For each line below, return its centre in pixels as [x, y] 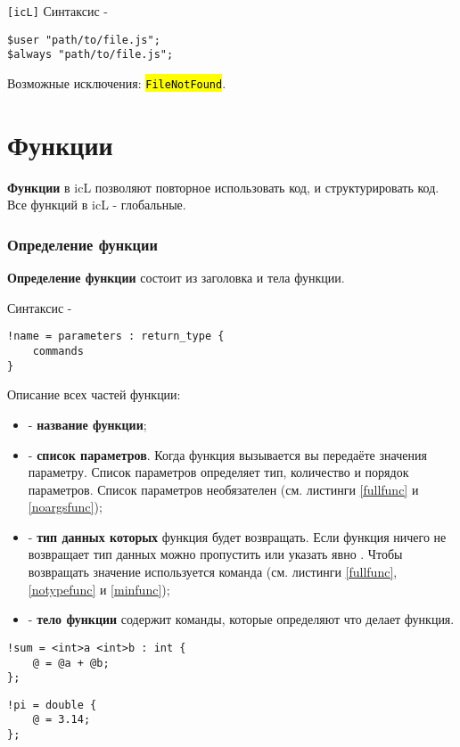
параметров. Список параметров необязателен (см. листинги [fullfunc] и [223, 489]
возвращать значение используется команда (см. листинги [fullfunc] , [213, 572]
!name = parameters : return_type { [116, 337]
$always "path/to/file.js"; [90, 55]
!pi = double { [52, 705]
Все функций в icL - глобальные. [97, 205]
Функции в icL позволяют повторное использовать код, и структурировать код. [223, 187]
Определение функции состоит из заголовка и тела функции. [176, 278]
